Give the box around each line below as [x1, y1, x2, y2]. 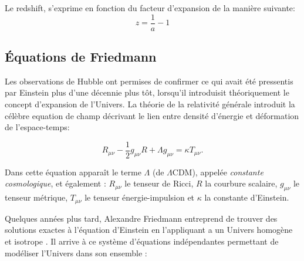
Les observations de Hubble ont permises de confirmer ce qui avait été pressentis [5, 74, 293, 87]
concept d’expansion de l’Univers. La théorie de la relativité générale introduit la [5, 98, 295, 110]
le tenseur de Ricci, [124, 177, 194, 189]
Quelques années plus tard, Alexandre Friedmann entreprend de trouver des [5, 212, 278, 224]
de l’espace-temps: [5, 121, 70, 133]
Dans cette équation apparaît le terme [5, 165, 141, 178]
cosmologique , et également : [5, 177, 106, 189]
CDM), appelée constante [172, 165, 264, 178]
